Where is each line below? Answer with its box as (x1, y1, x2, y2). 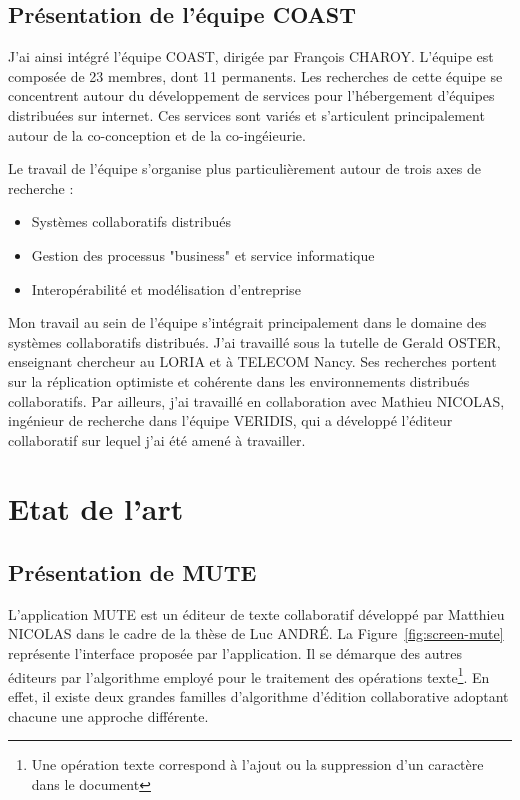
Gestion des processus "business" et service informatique (31, 244, 375, 265)
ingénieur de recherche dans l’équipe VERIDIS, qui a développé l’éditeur (8, 410, 453, 431)
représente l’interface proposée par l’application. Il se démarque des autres (8, 643, 463, 664)
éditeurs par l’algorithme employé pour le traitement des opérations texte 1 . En (8, 663, 490, 687)
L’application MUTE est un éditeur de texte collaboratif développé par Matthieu (8, 603, 505, 624)
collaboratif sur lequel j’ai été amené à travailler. (8, 429, 306, 450)
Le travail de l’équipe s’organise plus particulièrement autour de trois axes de (8, 158, 481, 179)
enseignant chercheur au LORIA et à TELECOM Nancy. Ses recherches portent (8, 351, 497, 372)
